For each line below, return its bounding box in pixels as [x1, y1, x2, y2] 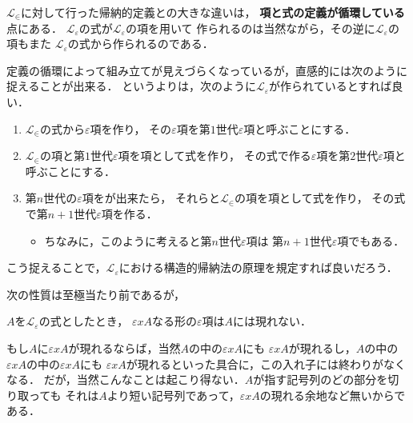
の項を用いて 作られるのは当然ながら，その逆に [125, 19, 375, 36]
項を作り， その [90, 120, 172, 137]
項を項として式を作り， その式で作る [118, 147, 311, 164]
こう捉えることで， [6, 259, 106, 276]
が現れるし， [288, 339, 356, 356]
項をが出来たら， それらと [82, 190, 220, 206]
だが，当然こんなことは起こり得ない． [43, 371, 245, 388]
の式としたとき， [38, 313, 129, 329]
